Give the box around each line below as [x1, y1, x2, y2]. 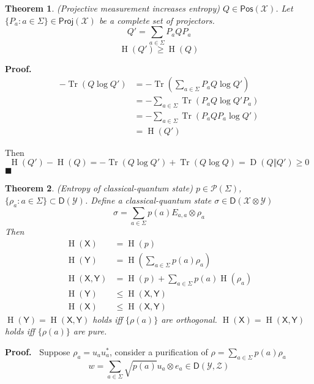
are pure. [73, 325, 107, 338]
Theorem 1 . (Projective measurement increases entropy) [5, 2, 220, 14]
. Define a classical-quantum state [84, 194, 212, 207]
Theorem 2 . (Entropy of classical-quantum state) [5, 182, 193, 194]
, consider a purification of [110, 345, 208, 358]
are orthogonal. [161, 312, 217, 325]
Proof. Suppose [5, 345, 70, 358]
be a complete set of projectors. [99, 13, 215, 26]
